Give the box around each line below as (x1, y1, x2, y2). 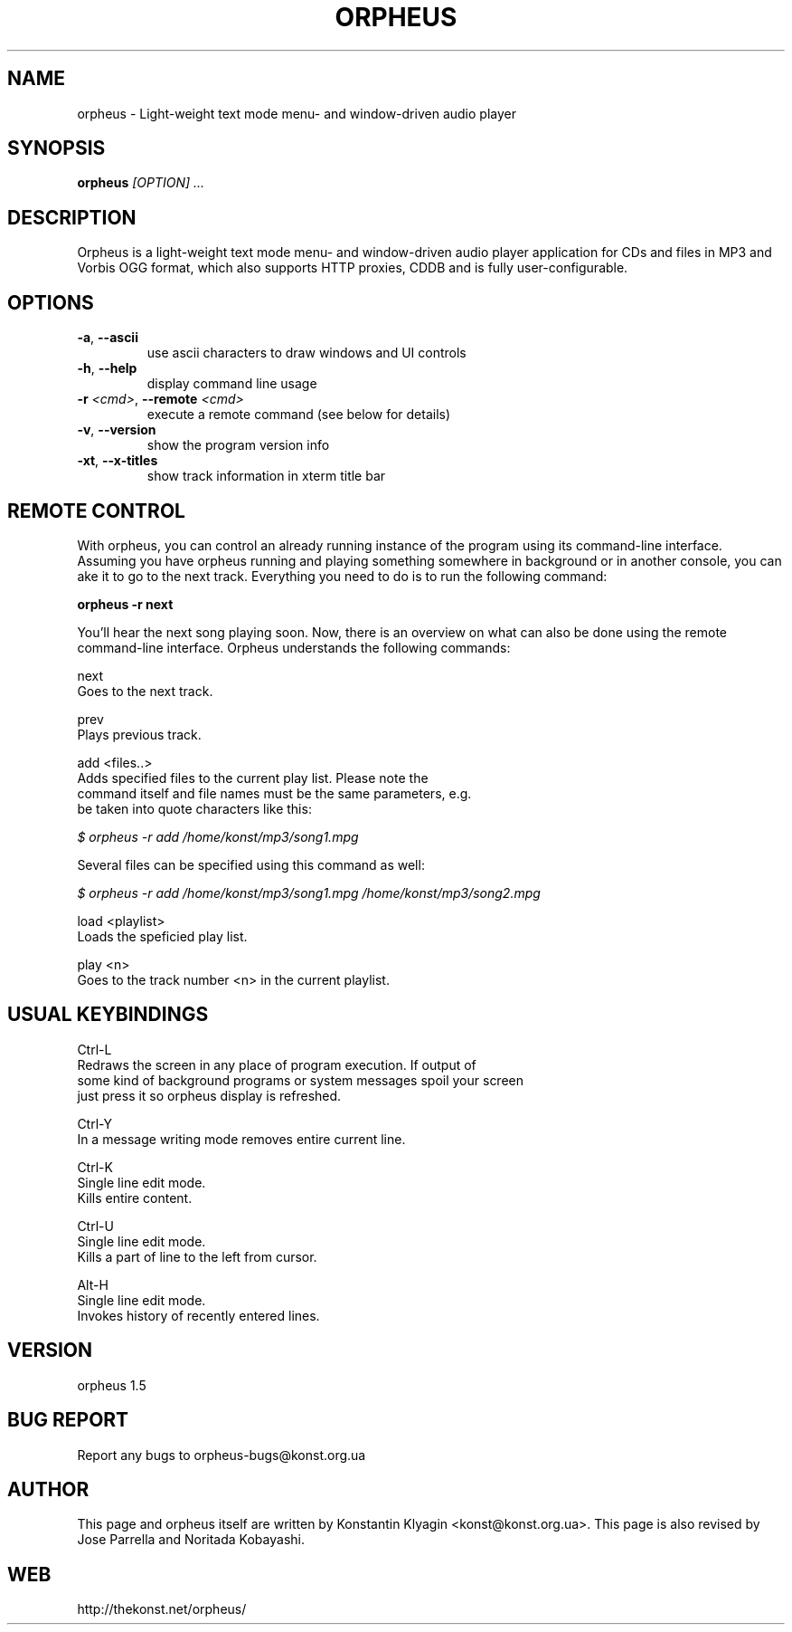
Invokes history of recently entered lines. (77, 1307, 320, 1323)
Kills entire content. (77, 1189, 193, 1206)
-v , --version (77, 422, 156, 438)
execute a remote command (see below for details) (146, 406, 451, 423)
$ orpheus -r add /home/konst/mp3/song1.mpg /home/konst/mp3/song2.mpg (77, 884, 541, 901)
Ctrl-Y (77, 1115, 112, 1131)
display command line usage (146, 376, 317, 392)
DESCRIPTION (7, 205, 137, 229)
